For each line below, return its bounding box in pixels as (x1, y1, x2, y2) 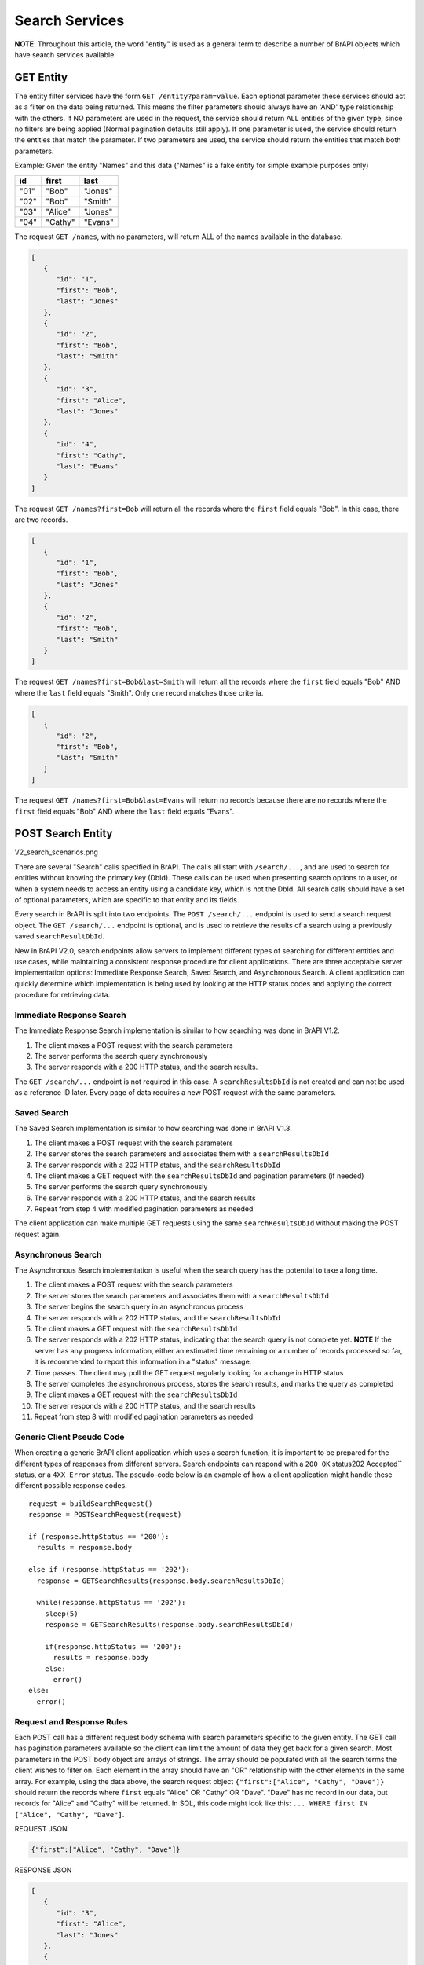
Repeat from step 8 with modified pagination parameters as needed (34, 1412, 254, 1422)
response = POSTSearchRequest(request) (28, 1510, 182, 1519)
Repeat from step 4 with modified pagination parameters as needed (34, 1204, 254, 1214)
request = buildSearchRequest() (28, 1499, 153, 1508)
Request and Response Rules (14, 1716, 129, 1727)
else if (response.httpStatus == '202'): (28, 1565, 190, 1574)
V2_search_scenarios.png (14, 847, 98, 857)
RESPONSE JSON (14, 1865, 72, 1875)
